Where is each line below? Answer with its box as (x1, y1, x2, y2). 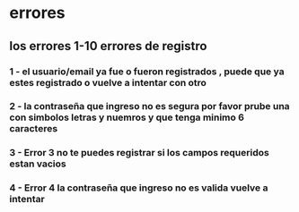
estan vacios (9, 157, 66, 170)
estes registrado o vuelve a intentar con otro (9, 76, 207, 89)
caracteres (9, 123, 58, 135)
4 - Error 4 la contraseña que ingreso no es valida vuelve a (9, 182, 268, 194)
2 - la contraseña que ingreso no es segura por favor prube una (9, 100, 290, 113)
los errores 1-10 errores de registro (9, 38, 207, 54)
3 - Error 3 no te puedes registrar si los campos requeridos (9, 147, 269, 159)
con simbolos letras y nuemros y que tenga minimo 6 (9, 111, 245, 123)
